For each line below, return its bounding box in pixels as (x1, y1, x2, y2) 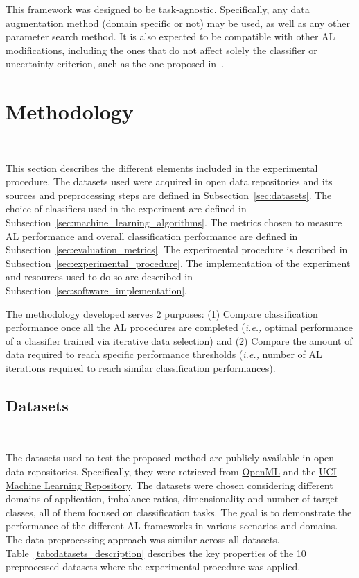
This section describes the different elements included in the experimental (6, 160, 318, 175)
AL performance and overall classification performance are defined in (6, 228, 298, 243)
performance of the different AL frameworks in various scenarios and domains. (6, 518, 338, 533)
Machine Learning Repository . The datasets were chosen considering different (6, 477, 333, 492)
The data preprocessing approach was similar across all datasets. (6, 532, 280, 546)
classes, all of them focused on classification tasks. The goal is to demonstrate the (6, 504, 352, 519)
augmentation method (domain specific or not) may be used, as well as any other (6, 15, 350, 30)
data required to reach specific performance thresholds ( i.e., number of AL (6, 347, 322, 362)
